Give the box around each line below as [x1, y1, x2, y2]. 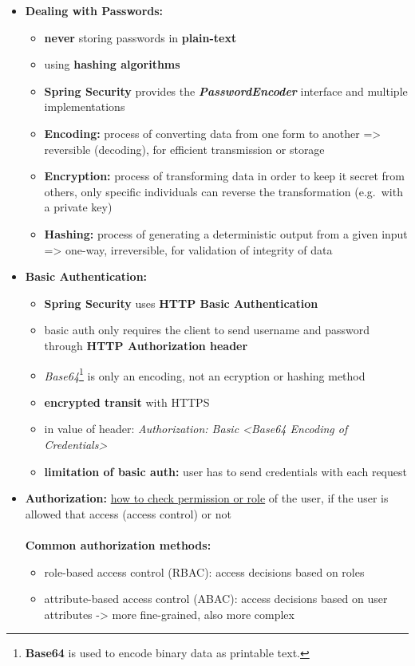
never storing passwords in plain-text [44, 29, 237, 45]
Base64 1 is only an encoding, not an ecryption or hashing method [44, 365, 366, 384]
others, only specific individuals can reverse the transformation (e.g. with [44, 183, 403, 199]
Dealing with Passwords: [25, 2, 164, 18]
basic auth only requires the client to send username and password [44, 321, 370, 338]
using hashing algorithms [44, 56, 180, 73]
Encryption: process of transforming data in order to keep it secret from [44, 167, 405, 184]
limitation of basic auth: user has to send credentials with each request [44, 463, 407, 479]
